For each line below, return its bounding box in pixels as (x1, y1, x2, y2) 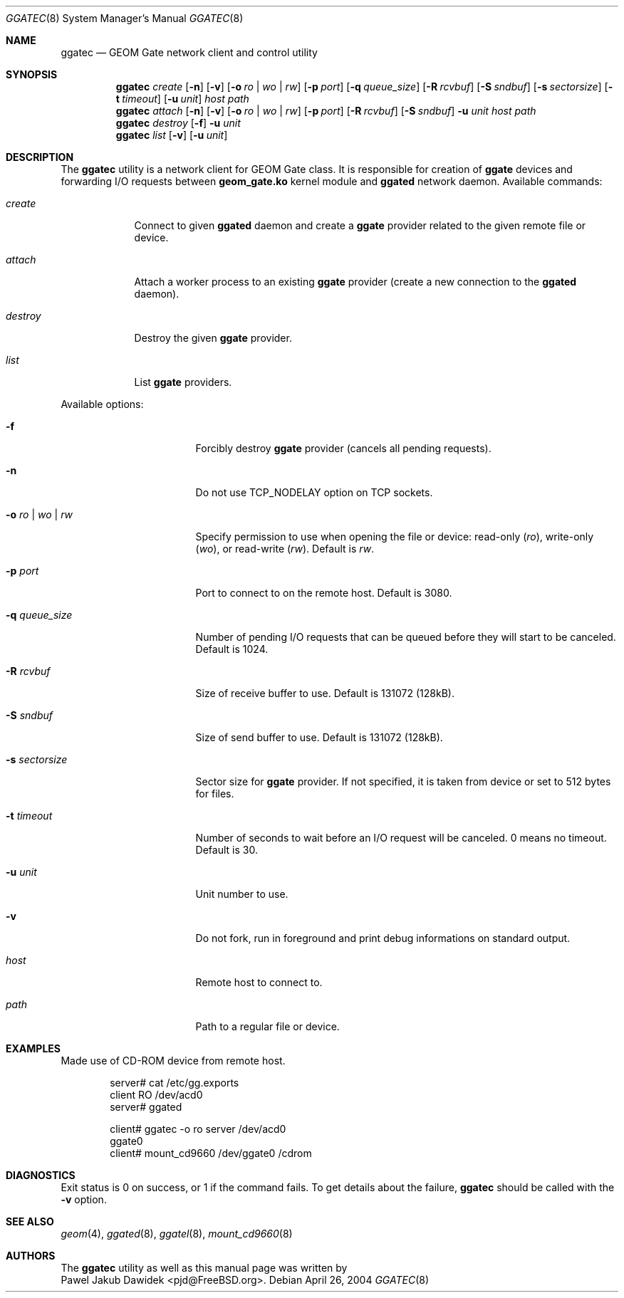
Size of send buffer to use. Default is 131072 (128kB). (195, 731, 443, 743)
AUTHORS (6, 1250, 56, 1262)
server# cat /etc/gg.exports (110, 1077, 239, 1089)
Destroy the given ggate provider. (134, 332, 292, 344)
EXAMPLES (6, 1042, 61, 1054)
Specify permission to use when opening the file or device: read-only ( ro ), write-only (195, 530, 594, 543)
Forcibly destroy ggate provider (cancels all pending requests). (195, 442, 492, 454)
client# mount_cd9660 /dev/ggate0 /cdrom (110, 1147, 312, 1159)
